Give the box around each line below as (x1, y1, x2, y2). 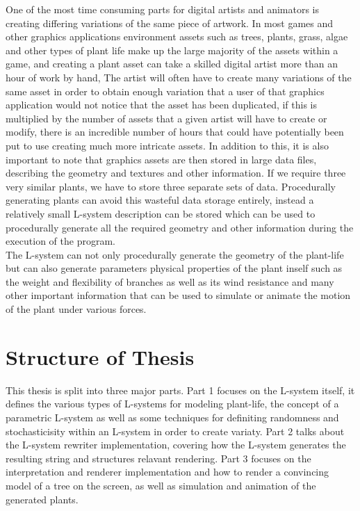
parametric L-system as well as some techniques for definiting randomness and (6, 409, 339, 424)
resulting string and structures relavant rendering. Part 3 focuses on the (6, 451, 311, 465)
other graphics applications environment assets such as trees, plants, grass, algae (6, 29, 348, 44)
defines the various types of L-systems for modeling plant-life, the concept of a (6, 396, 339, 411)
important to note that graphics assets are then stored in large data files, (6, 152, 317, 166)
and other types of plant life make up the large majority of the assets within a (6, 42, 338, 57)
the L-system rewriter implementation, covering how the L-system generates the (6, 437, 346, 452)
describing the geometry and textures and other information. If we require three (6, 165, 346, 180)
